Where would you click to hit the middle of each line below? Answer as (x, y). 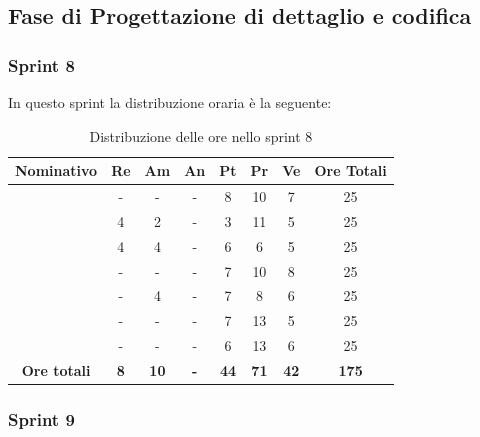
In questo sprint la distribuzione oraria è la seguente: (170, 102)
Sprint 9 (41, 418)
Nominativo (56, 170)
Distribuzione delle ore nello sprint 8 (201, 135)
